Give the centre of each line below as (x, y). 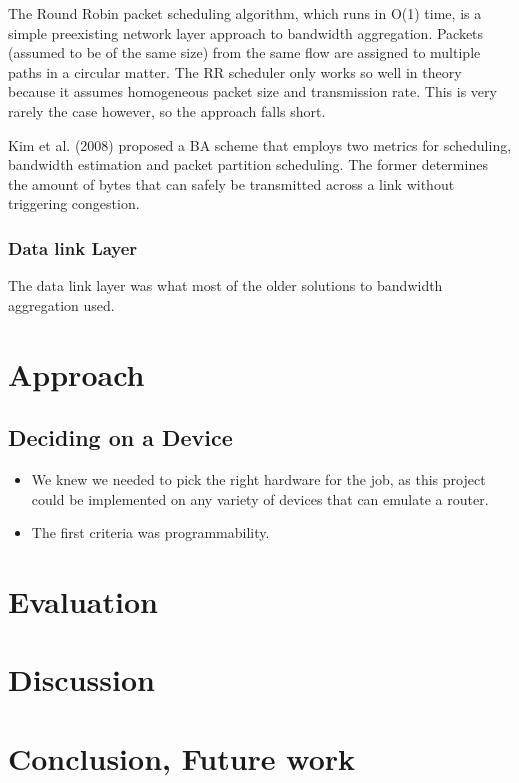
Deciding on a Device (120, 437)
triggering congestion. (74, 203)
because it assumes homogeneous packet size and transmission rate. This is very (252, 91)
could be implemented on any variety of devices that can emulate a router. (260, 498)
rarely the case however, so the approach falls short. (167, 110)
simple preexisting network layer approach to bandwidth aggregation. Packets (246, 32)
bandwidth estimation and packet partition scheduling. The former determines (248, 164)
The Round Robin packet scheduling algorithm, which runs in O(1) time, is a (245, 13)
